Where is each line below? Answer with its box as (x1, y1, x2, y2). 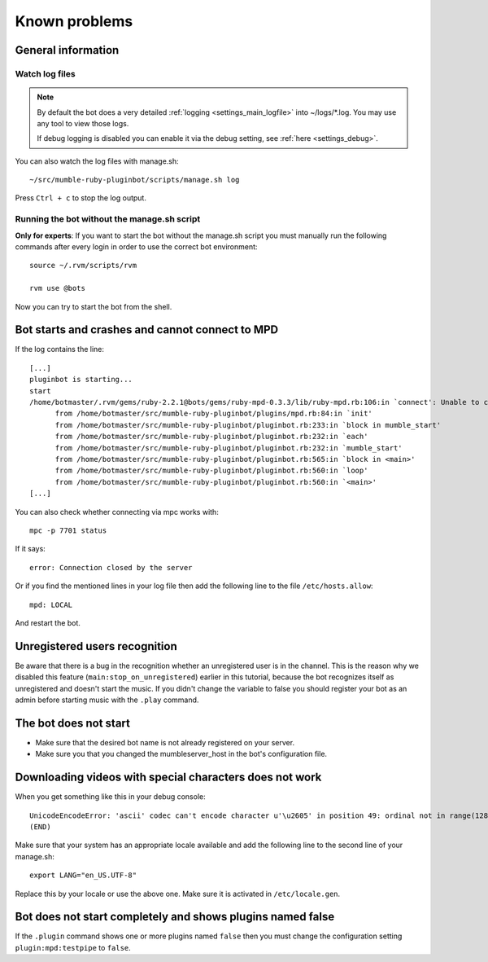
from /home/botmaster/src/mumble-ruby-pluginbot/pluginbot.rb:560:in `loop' (54, 466, 368, 476)
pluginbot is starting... (29, 375, 133, 384)
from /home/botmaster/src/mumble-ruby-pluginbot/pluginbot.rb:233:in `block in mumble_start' (54, 420, 442, 429)
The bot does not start (15, 716, 130, 730)
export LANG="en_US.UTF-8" (29, 871, 137, 880)
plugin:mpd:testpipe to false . (15, 942, 132, 952)
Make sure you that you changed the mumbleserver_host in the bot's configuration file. (35, 749, 328, 759)
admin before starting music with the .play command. (15, 695, 199, 705)
